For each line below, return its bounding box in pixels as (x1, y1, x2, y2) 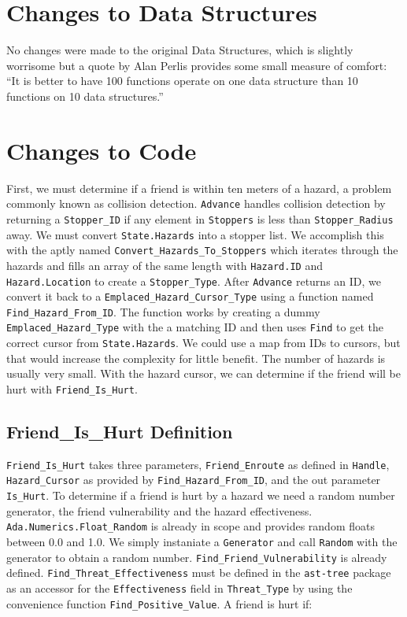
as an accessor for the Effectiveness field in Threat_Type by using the (6, 580, 353, 597)
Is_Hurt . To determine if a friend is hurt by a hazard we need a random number (6, 487, 395, 504)
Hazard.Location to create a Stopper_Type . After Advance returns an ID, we (6, 272, 381, 289)
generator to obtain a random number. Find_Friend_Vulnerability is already (6, 549, 387, 565)
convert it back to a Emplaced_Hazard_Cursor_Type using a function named (6, 288, 374, 305)
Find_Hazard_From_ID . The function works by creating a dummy (6, 303, 320, 320)
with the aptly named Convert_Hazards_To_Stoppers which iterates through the (6, 242, 398, 258)
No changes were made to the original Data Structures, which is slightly (6, 42, 353, 58)
